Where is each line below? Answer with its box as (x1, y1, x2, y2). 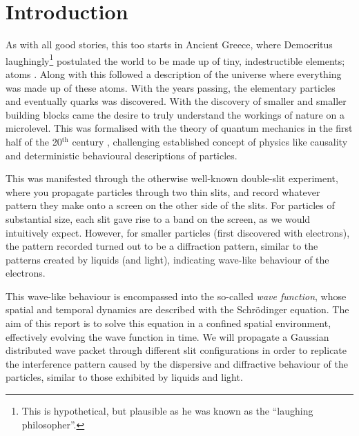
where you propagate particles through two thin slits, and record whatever (6, 184, 320, 199)
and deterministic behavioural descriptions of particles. (6, 148, 237, 162)
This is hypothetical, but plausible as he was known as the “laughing (21, 404, 313, 418)
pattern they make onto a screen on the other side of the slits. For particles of (6, 198, 335, 212)
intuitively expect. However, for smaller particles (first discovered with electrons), (6, 225, 350, 239)
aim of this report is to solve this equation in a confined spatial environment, (6, 316, 331, 330)
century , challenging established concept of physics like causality (72, 134, 348, 148)
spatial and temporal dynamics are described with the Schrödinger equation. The (6, 302, 349, 317)
